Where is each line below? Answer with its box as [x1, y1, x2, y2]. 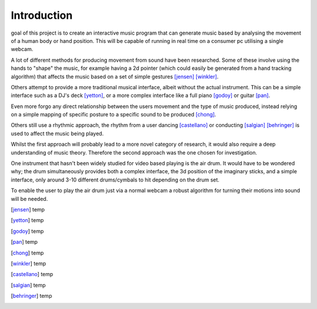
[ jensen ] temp [11, 206, 45, 213]
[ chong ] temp [11, 249, 44, 256]
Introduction [11, 9, 73, 22]
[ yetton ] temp [11, 217, 44, 224]
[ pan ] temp [11, 239, 38, 246]
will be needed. [11, 195, 48, 202]
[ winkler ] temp [11, 260, 46, 267]
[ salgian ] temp [11, 281, 46, 288]
